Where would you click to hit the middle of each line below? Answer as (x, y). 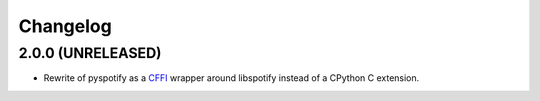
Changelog (65, 26)
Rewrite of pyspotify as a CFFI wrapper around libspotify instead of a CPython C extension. (231, 78)
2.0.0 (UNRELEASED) (90, 53)
